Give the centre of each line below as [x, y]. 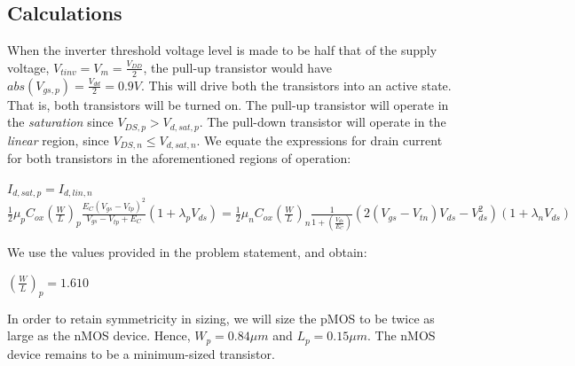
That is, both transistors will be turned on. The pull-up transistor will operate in [228, 104]
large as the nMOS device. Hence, [99, 335]
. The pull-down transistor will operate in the [323, 122]
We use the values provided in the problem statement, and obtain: [187, 252]
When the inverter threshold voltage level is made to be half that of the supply [222, 50]
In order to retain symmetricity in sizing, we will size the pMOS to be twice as [221, 318]
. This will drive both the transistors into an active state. [296, 85]
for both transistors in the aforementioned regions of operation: [179, 158]
